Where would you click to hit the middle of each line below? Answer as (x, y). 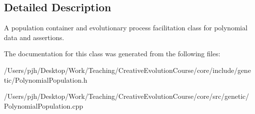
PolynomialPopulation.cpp (44, 105)
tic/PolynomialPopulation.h (46, 80)
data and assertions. (34, 37)
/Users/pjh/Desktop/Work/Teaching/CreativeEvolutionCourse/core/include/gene (127, 70)
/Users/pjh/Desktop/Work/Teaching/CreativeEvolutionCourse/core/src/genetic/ (127, 96)
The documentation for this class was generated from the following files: (112, 54)
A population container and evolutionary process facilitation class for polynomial (126, 28)
